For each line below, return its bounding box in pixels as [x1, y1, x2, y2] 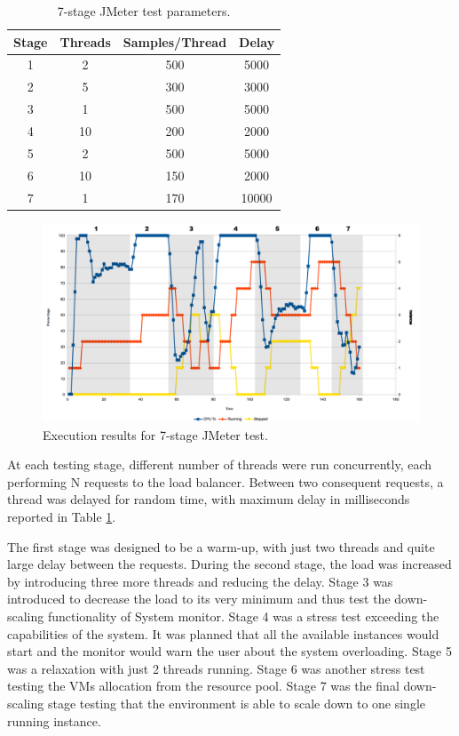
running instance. [7, 711, 101, 730]
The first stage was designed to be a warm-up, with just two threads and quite [7, 537, 435, 556]
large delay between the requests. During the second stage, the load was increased [7, 555, 452, 573]
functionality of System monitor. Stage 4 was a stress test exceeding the [47, 606, 439, 625]
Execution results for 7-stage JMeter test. [43, 425, 268, 444]
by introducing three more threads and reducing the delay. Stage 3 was [7, 572, 393, 590]
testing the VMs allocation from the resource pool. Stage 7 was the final [7, 676, 400, 695]
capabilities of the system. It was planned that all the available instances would [7, 624, 439, 643]
